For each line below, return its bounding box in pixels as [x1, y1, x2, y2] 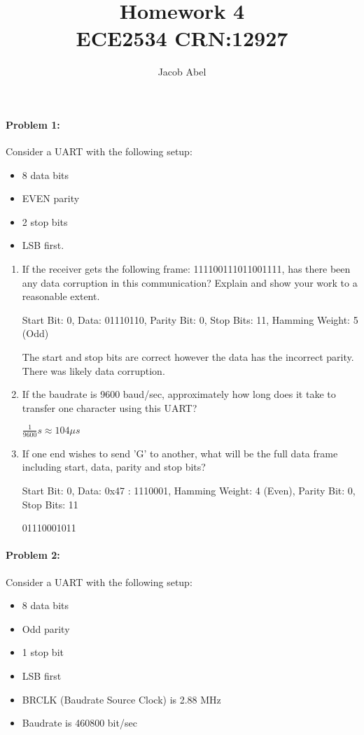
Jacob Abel [157, 64, 206, 79]
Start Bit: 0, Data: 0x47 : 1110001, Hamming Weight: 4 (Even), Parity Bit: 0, [22, 483, 356, 497]
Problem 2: [6, 548, 60, 562]
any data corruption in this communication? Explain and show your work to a [22, 275, 358, 290]
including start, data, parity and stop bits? [22, 459, 206, 474]
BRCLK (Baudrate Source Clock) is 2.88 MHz [22, 692, 221, 706]
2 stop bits [22, 214, 68, 229]
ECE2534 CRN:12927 [76, 24, 288, 52]
